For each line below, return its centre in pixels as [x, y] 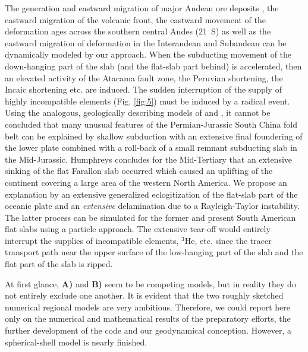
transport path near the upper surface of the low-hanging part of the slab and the [154, 252]
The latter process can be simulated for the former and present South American [150, 217]
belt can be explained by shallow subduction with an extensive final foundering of [154, 136]
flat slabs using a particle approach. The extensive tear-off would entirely [138, 229]
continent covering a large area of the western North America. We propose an [146, 182]
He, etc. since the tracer [228, 240]
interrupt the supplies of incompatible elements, [92, 240]
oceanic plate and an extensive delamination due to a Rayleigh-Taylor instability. [152, 206]
